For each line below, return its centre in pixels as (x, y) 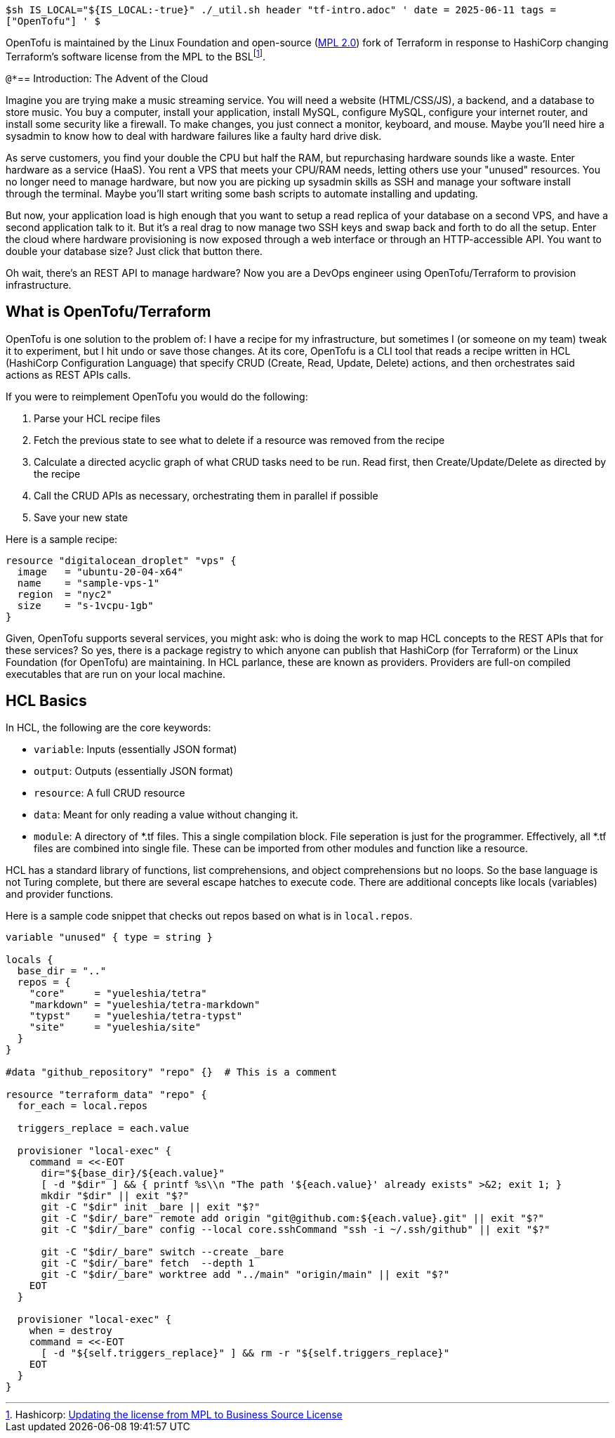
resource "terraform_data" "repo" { (106, 1095)
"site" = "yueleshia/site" (115, 1027)
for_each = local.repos (82, 1106)
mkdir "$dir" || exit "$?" (115, 1196)
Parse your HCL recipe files (97, 418)
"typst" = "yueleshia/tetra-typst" (136, 1016)
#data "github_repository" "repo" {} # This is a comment (172, 1072)
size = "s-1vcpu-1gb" (85, 605)
